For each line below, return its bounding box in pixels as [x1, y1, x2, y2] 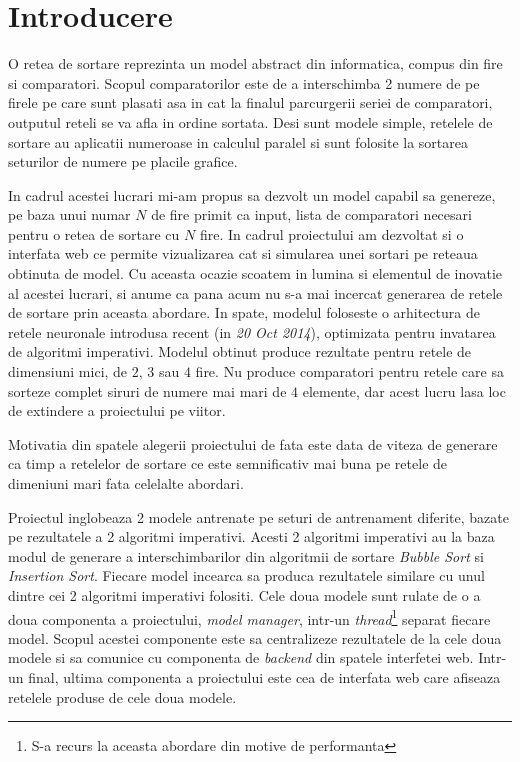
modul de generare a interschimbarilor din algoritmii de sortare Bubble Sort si [8, 545, 484, 566]
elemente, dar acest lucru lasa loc [302, 380, 506, 401]
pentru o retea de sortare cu [8, 223, 180, 244]
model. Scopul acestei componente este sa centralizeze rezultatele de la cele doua [8, 627, 502, 648]
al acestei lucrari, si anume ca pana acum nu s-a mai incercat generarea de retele [8, 282, 503, 303]
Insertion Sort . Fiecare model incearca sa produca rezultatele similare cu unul [8, 565, 485, 586]
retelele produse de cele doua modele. [8, 686, 237, 707]
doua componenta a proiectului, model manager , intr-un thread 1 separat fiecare [8, 605, 491, 629]
